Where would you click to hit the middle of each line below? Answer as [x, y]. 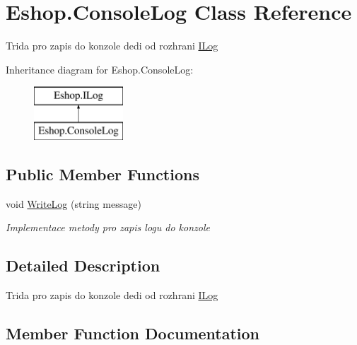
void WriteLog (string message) [74, 203]
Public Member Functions [103, 174]
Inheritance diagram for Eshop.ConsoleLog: [100, 69]
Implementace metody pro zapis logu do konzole [108, 227]
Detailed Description [83, 265]
